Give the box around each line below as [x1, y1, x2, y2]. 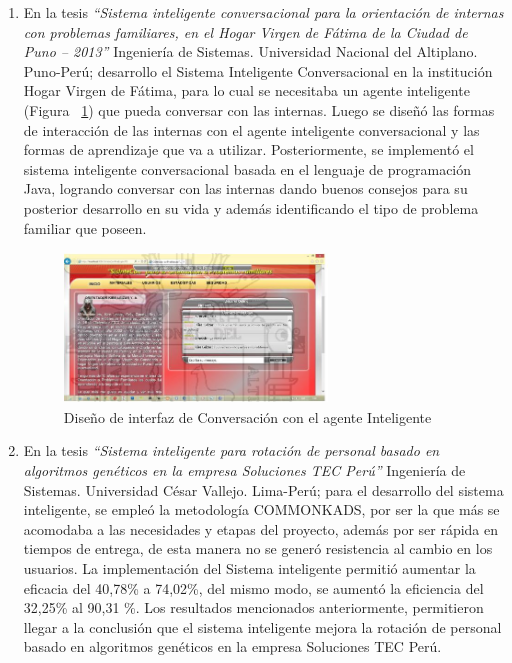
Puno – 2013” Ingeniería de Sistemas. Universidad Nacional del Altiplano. [23, 41, 478, 62]
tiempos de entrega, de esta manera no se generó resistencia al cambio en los [23, 538, 493, 559]
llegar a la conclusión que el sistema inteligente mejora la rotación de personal [23, 616, 502, 637]
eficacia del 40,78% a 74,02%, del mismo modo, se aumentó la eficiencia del [23, 577, 484, 598]
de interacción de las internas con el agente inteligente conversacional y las [23, 119, 480, 140]
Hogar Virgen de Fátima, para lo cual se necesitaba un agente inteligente [23, 80, 470, 101]
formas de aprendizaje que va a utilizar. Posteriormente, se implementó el [23, 139, 474, 160]
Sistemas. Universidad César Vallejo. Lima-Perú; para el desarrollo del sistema [23, 479, 504, 500]
